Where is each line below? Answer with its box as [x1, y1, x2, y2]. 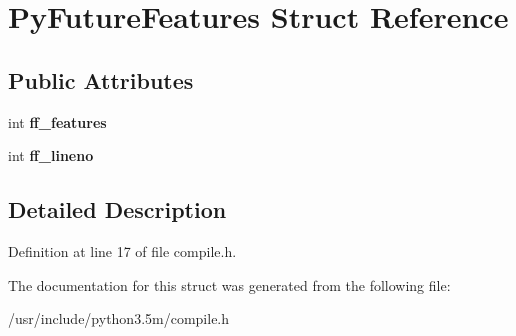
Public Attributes [8, 64, 194, 95]
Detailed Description [8, 194, 227, 225]
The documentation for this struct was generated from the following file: [8, 274, 451, 295]
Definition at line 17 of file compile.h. [8, 240, 237, 261]
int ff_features [8, 111, 107, 132]
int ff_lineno [8, 145, 94, 166]
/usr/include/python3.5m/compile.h [8, 308, 230, 329]
